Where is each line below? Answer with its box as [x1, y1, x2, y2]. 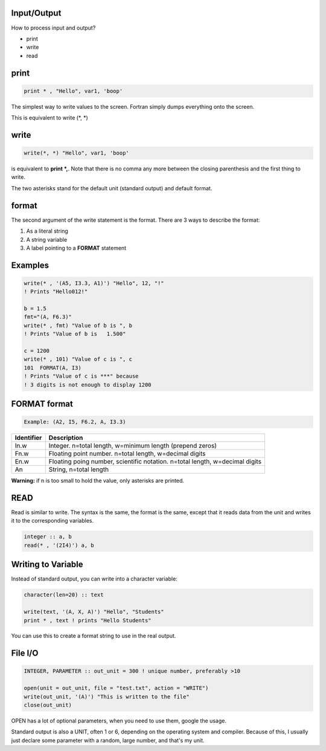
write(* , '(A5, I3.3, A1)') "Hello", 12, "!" [24, 280, 164, 286]
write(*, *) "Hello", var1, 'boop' [24, 150, 129, 156]
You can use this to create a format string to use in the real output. [11, 632, 176, 640]
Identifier [14, 434, 42, 442]
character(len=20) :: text [24, 591, 104, 598]
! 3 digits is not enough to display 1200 [24, 381, 152, 388]
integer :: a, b [24, 533, 72, 540]
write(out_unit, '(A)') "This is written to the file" [24, 693, 190, 700]
